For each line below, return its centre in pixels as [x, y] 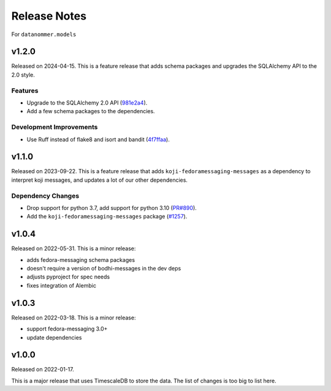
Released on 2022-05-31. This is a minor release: [74, 248]
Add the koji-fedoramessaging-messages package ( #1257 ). [107, 217]
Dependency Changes [45, 196]
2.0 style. [23, 75]
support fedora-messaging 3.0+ [67, 329]
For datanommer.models [44, 34]
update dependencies [54, 337]
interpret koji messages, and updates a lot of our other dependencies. [100, 180]
